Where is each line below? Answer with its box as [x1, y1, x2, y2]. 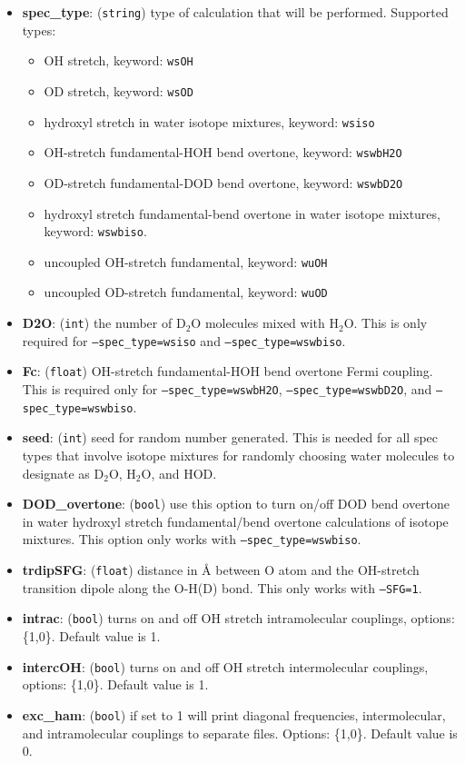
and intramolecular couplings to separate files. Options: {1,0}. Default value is [22, 723, 458, 742]
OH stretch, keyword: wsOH [44, 51, 193, 70]
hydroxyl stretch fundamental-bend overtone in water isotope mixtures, [44, 203, 440, 223]
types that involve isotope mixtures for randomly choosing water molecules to [22, 446, 455, 465]
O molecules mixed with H [191, 313, 339, 332]
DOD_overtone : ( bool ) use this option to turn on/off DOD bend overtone [22, 494, 450, 513]
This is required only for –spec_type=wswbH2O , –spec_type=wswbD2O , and [22, 380, 432, 399]
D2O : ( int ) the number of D [22, 313, 186, 332]
